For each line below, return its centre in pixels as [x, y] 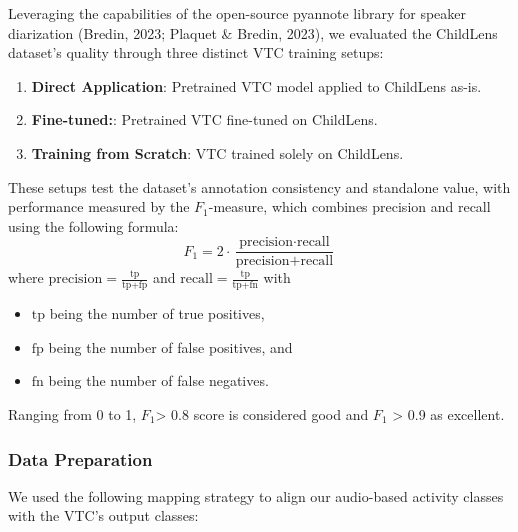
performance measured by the [99, 206]
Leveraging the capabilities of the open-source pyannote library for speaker [237, 13]
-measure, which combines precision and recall [349, 206]
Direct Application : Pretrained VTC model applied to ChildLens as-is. [256, 85]
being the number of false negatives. [158, 380]
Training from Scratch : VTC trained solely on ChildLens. [217, 152]
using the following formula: [93, 225]
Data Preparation [80, 458]
